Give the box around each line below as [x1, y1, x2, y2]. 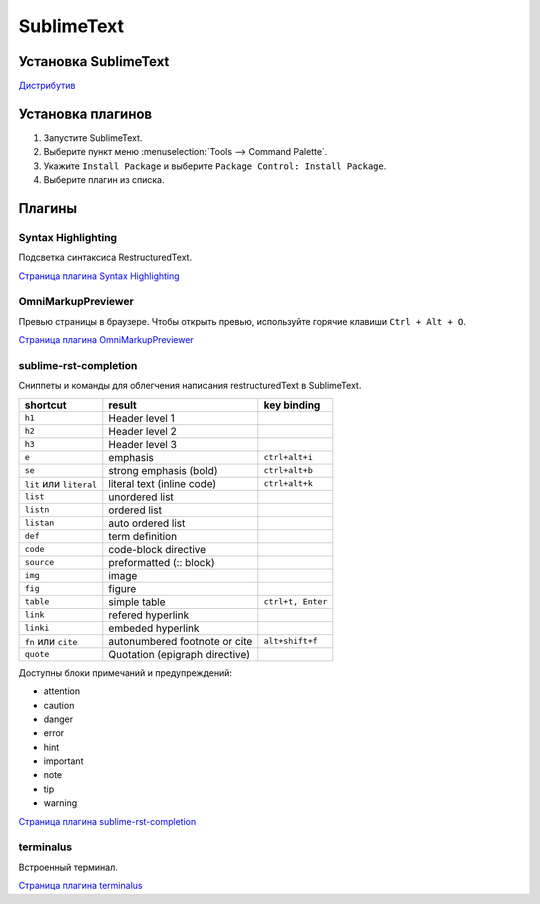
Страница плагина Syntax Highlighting [18, 270, 180, 282]
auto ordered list [108, 516, 186, 530]
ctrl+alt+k [263, 478, 314, 489]
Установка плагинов [18, 105, 153, 122]
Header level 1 [108, 411, 175, 425]
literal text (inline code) [108, 476, 217, 490]
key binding [263, 398, 321, 412]
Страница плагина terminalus [18, 880, 143, 892]
